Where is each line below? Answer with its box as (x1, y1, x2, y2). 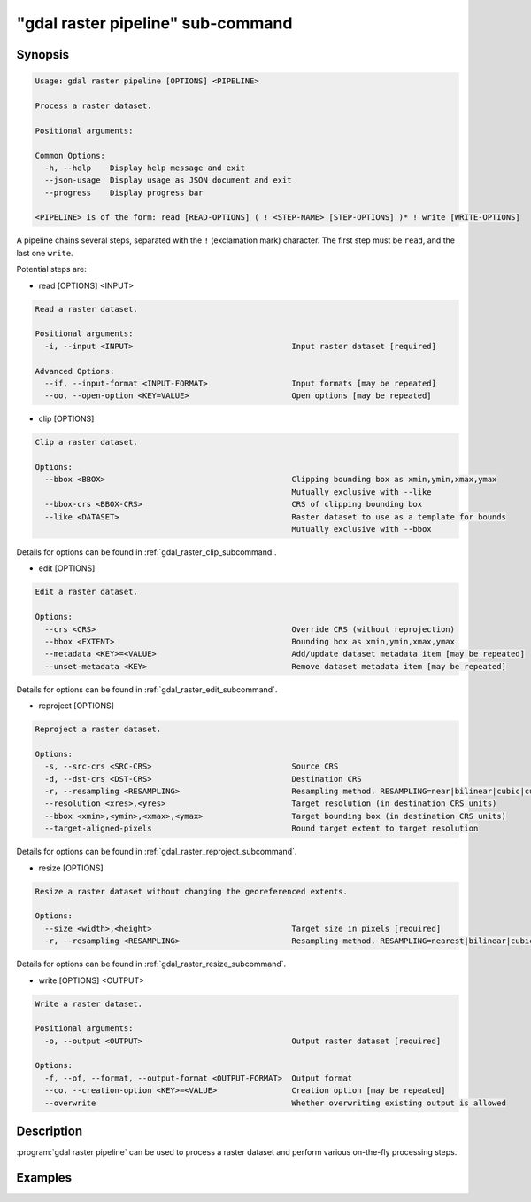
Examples (16, 1170, 73, 1185)
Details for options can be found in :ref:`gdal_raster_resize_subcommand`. (16, 958, 287, 970)
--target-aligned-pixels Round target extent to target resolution (44, 823, 479, 833)
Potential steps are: (16, 264, 88, 275)
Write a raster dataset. (35, 998, 143, 1009)
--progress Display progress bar (44, 187, 204, 198)
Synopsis (16, 47, 70, 62)
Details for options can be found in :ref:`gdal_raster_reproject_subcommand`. (16, 847, 297, 857)
